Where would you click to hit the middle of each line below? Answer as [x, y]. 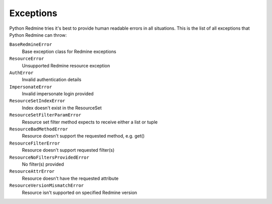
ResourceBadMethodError [39, 129]
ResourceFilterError [35, 143]
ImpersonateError [31, 87]
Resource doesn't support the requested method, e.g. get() [83, 136]
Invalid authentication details [52, 80]
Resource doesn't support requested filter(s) [68, 150]
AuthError [21, 73]
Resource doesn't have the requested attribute [70, 178]
